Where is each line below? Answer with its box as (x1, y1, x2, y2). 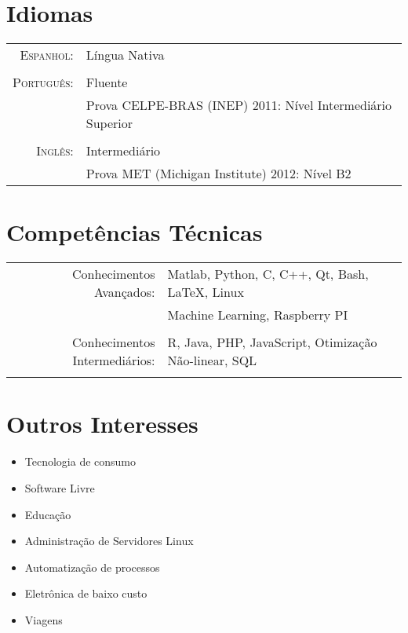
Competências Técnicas (6, 216, 263, 248)
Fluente (86, 73, 128, 92)
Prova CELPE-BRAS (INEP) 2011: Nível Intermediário (86, 96, 392, 115)
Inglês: (36, 141, 74, 160)
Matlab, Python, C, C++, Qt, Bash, (167, 265, 369, 284)
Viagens (24, 611, 63, 628)
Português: (13, 73, 74, 92)
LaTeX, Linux (167, 283, 244, 302)
